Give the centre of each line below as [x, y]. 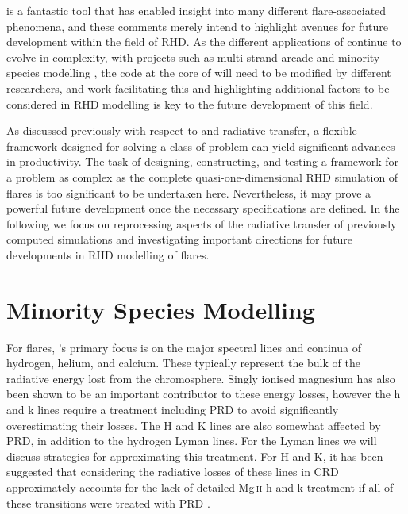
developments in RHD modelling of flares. [108, 254]
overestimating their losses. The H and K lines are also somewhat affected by [194, 425]
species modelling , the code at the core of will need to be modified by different [199, 73]
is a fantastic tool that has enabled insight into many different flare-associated [196, 10]
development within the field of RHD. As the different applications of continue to [204, 42]
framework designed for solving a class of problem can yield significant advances [201, 146]
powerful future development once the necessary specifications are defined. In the [203, 208]
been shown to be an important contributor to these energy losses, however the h [204, 394]
